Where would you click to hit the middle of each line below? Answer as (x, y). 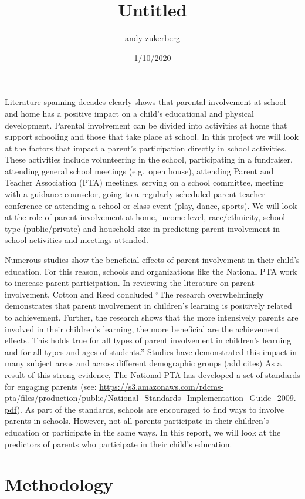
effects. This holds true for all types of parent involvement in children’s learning (148, 340)
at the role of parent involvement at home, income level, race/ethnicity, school (145, 217)
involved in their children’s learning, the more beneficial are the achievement (142, 328)
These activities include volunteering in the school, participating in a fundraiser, (149, 159)
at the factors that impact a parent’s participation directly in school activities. (146, 148)
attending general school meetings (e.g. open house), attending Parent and (139, 171)
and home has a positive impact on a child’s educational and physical (129, 113)
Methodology (59, 484)
